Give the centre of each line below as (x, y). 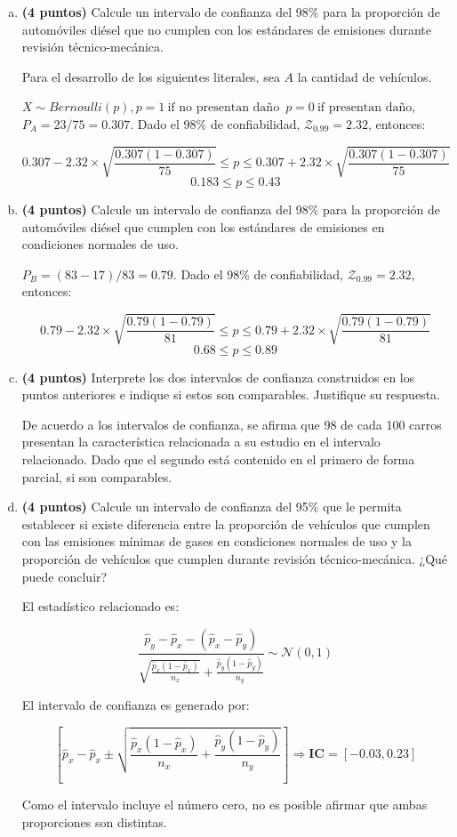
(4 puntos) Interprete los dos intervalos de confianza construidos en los (218, 377)
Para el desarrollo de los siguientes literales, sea (151, 76)
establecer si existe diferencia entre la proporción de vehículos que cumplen (226, 523)
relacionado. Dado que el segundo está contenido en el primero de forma (218, 459)
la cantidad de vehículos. (365, 76)
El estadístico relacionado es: (100, 606)
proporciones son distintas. (94, 821)
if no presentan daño (224, 108)
